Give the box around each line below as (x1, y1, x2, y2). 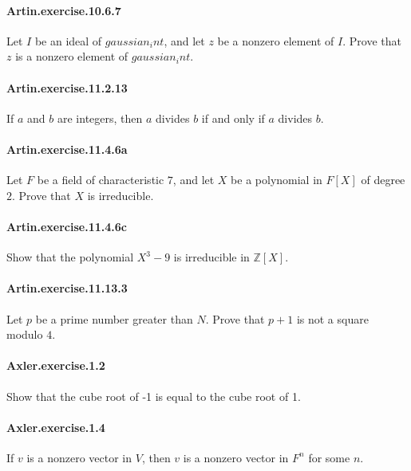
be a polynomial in (231, 171, 322, 188)
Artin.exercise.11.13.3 (6, 280, 128, 296)
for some (308, 449, 350, 465)
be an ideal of (34, 32, 102, 49)
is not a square (296, 310, 369, 327)
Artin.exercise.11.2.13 (6, 79, 128, 96)
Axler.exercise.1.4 (6, 418, 105, 435)
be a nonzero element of (217, 32, 334, 49)
